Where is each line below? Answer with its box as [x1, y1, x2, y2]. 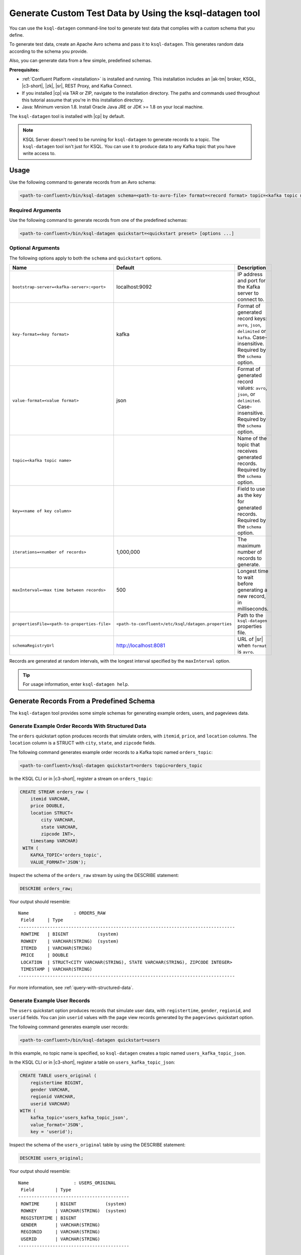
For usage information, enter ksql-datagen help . [23, 681, 129, 687]
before [237, 580, 253, 587]
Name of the [237, 435, 267, 442]
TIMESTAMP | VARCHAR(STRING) [21, 966, 93, 972]
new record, [237, 593, 266, 600]
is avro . [237, 648, 254, 655]
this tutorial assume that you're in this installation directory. [22, 97, 144, 103]
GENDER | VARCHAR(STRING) [21, 1222, 100, 1227]
